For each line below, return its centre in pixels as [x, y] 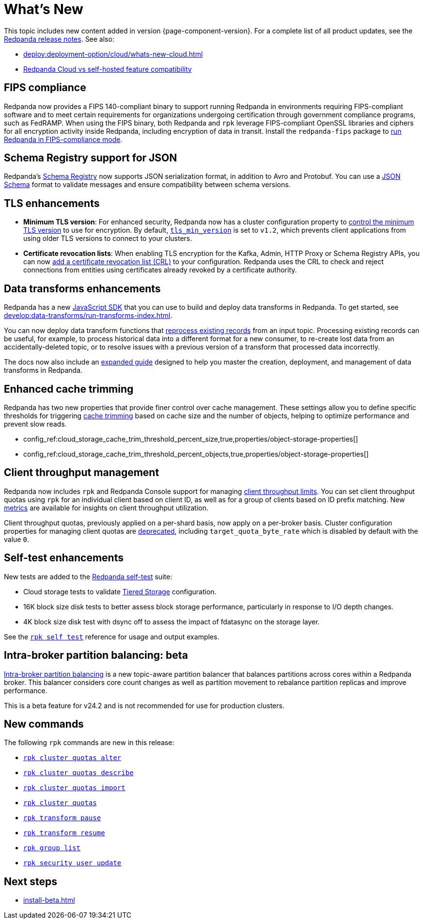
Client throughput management [82, 473]
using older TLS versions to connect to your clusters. [108, 239]
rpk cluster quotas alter [72, 758]
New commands [44, 724]
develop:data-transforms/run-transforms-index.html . [88, 316]
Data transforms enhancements [82, 288]
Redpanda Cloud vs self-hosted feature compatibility [108, 69]
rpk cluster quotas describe [78, 773]
